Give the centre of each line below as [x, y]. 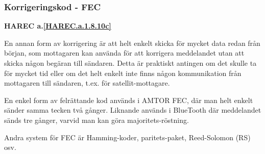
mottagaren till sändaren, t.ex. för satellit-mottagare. [87, 83]
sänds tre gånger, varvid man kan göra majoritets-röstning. [97, 120]
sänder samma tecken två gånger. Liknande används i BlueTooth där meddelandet [133, 110]
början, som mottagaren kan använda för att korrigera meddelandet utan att [124, 53]
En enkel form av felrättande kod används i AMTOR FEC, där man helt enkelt [129, 100]
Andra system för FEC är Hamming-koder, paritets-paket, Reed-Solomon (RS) [127, 137]
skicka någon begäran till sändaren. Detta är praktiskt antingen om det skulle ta [130, 63]
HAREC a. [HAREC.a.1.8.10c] [58, 26]
